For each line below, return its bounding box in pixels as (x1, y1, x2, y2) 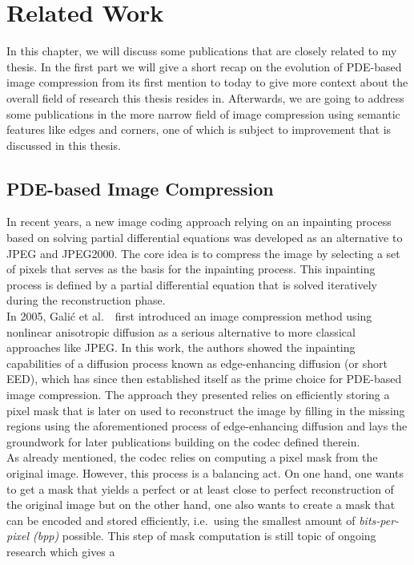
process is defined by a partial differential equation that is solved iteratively (6, 276, 377, 293)
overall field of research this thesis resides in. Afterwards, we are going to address (6, 89, 404, 106)
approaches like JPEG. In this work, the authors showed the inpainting (6, 339, 356, 356)
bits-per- (359, 511, 400, 528)
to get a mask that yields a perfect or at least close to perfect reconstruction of (6, 480, 394, 497)
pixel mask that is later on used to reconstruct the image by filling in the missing (6, 402, 405, 418)
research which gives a (6, 543, 115, 559)
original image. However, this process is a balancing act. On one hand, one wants (6, 464, 404, 481)
